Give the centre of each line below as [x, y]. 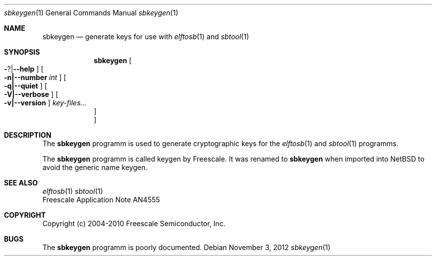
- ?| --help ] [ [24, 69]
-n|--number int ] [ [35, 77]
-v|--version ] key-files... [45, 103]
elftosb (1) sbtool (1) [73, 191]
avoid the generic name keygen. [95, 167]
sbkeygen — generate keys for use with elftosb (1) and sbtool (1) [146, 37]
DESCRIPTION [28, 135]
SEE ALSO [21, 183]
